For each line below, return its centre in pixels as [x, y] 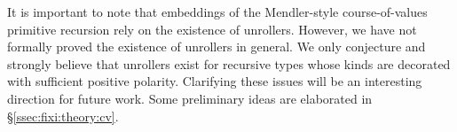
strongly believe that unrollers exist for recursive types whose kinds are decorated [229, 63]
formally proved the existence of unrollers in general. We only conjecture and [217, 47]
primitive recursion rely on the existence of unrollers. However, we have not [212, 29]
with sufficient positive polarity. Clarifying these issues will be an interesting [215, 81]
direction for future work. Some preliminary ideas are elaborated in [190, 98]
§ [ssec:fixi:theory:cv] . [63, 116]
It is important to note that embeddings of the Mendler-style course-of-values [217, 12]
